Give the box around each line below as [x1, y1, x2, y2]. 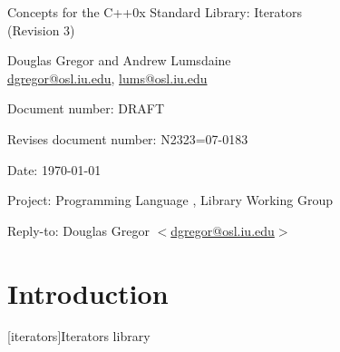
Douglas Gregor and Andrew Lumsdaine [7, 51, 231, 70]
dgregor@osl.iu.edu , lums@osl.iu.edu [7, 68, 208, 87]
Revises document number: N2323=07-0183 [7, 129, 248, 148]
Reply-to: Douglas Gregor [7, 220, 150, 240]
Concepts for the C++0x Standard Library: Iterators [7, 3, 302, 21]
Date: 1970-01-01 [7, 160, 102, 179]
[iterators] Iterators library [7, 327, 151, 346]
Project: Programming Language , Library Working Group [7, 191, 334, 210]
